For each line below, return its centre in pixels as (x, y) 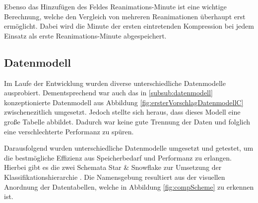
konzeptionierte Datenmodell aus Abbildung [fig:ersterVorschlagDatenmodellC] (124, 102)
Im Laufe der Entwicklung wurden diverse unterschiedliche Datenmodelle (115, 83)
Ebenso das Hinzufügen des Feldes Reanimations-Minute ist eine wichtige (115, 6)
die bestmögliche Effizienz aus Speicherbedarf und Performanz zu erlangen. (118, 157)
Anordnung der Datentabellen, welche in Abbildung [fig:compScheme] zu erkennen (129, 186)
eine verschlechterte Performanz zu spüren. (69, 131)
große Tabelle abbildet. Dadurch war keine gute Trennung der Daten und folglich (127, 121)
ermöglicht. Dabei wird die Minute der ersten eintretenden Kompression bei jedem (129, 26)
